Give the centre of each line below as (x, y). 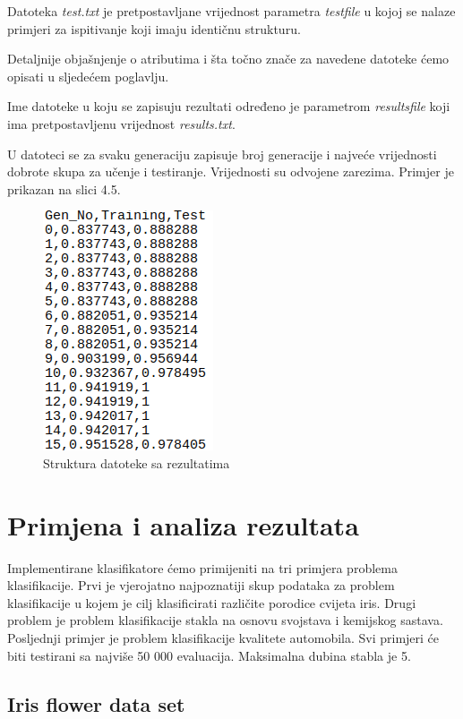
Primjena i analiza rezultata (183, 524)
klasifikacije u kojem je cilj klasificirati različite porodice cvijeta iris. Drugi (212, 602)
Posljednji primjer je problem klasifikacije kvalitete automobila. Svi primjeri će (223, 638)
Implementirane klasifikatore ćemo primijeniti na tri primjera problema (202, 567)
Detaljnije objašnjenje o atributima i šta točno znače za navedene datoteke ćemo (228, 59)
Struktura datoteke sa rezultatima (137, 462)
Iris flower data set (96, 703)
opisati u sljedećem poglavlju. (88, 76)
